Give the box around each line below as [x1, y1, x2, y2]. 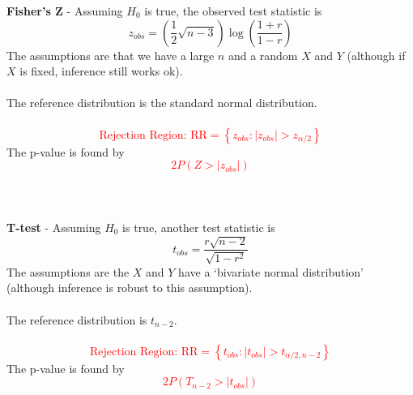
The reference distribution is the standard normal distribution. [6, 94, 317, 111]
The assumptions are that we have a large [6, 46, 215, 63]
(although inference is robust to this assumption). [6, 279, 253, 296]
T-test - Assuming [6, 218, 101, 235]
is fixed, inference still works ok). [19, 62, 183, 79]
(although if [347, 46, 406, 63]
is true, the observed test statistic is [144, 2, 322, 19]
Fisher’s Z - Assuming [6, 2, 123, 19]
